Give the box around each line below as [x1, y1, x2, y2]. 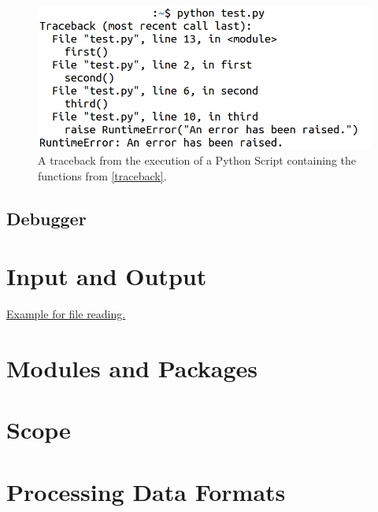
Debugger [6, 206, 87, 230]
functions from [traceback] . [38, 167, 167, 184]
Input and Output [6, 260, 207, 292]
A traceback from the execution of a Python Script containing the [38, 152, 356, 169]
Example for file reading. [6, 306, 126, 322]
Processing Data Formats [6, 475, 286, 507]
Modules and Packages [6, 352, 258, 384]
